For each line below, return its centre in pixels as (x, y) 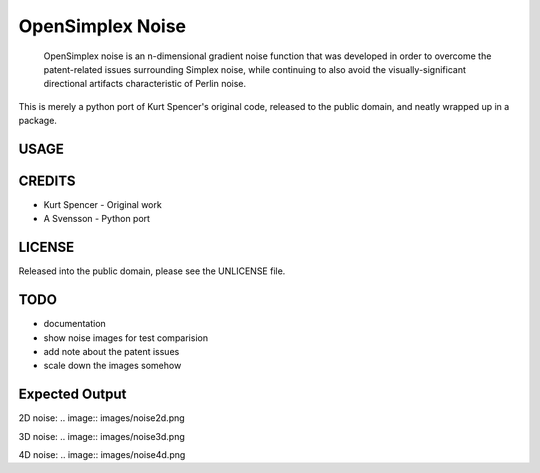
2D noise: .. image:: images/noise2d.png (101, 418)
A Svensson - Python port (96, 219)
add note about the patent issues (111, 352)
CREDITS (47, 180)
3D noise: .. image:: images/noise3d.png (101, 436)
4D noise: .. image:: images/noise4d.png (102, 455)
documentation (75, 324)
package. (37, 121)
